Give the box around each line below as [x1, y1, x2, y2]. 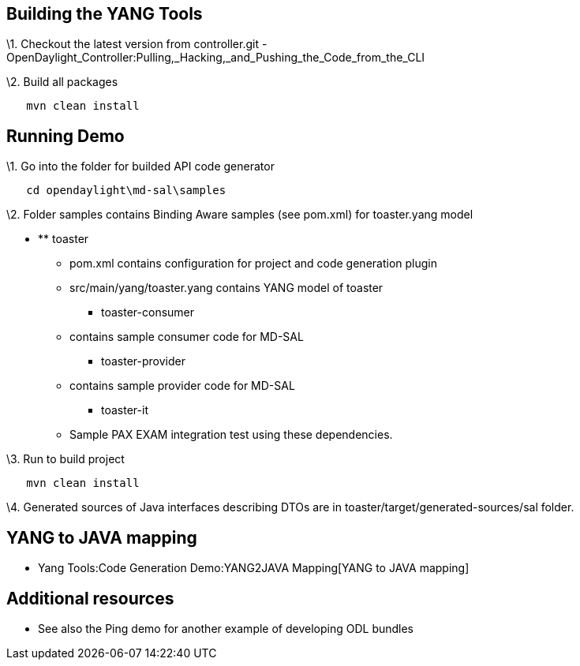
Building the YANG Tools [6, 4, 203, 24]
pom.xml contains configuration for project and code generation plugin [69, 256, 437, 271]
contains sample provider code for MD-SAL [69, 379, 295, 393]
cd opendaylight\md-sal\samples [26, 184, 226, 197]
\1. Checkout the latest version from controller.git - [6, 37, 268, 51]
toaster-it [101, 403, 148, 417]
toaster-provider [101, 354, 185, 369]
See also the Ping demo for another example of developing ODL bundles [38, 621, 414, 635]
